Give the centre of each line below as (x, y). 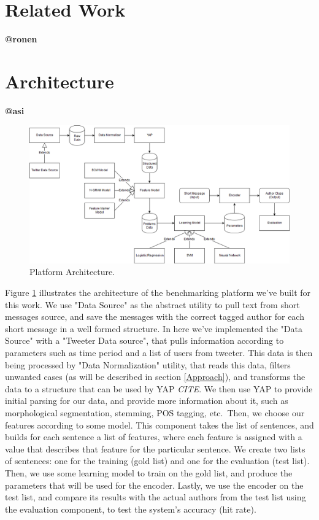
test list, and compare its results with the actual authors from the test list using (156, 497)
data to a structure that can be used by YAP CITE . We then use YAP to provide (159, 388)
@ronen (21, 39)
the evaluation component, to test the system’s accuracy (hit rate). (131, 509)
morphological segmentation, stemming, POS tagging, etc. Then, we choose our (155, 412)
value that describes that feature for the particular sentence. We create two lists (155, 448)
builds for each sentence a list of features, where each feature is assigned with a (154, 437)
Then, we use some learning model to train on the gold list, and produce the (149, 472)
